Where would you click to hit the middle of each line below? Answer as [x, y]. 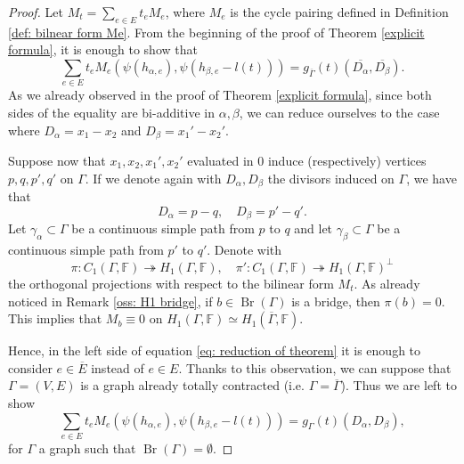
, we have [431, 178]
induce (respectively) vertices [347, 160]
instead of [118, 367]
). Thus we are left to [399, 385]
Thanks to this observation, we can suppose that [318, 367]
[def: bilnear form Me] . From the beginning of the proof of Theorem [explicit [216, 32]
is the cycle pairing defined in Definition [339, 12]
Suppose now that [57, 160]
